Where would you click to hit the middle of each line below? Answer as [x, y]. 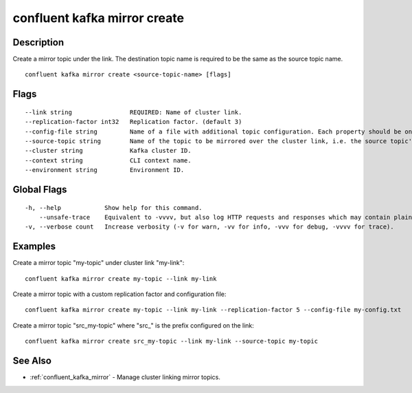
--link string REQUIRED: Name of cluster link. [134, 112]
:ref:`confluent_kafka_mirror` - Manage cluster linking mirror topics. [125, 377]
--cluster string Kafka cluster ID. [108, 151]
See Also [32, 361]
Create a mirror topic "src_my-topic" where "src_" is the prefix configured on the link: [133, 325]
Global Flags [40, 190]
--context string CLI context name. [108, 160]
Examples [34, 247]
